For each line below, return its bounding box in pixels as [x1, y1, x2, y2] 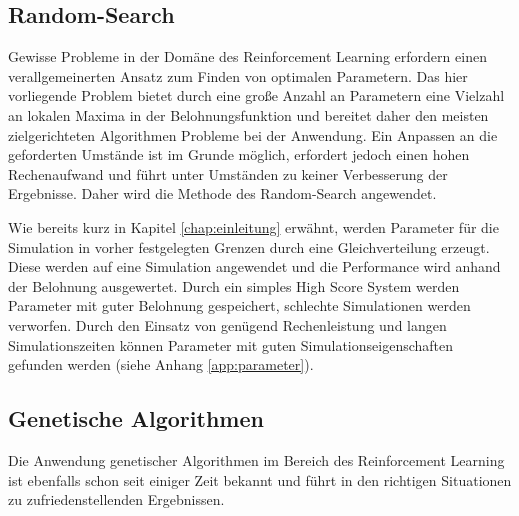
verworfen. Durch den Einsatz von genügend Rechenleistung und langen [8, 314, 447, 335]
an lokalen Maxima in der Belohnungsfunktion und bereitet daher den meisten [8, 104, 489, 125]
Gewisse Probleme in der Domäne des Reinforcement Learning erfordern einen [8, 46, 487, 67]
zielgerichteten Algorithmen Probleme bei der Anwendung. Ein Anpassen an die [8, 124, 498, 145]
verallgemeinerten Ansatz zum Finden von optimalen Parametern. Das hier [8, 65, 468, 86]
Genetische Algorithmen [8, 403, 264, 434]
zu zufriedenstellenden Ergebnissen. [8, 489, 225, 510]
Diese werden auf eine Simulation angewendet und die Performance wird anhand [8, 256, 501, 277]
